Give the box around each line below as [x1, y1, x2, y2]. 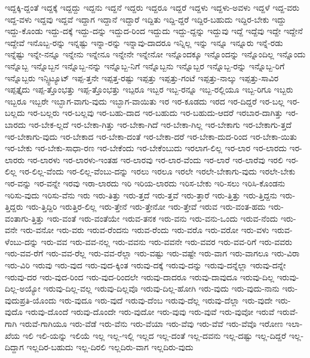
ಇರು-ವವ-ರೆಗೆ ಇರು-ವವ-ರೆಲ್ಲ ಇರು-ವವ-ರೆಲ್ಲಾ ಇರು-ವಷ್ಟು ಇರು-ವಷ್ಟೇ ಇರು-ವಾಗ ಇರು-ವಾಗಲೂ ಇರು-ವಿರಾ [5, 247, 300, 259]
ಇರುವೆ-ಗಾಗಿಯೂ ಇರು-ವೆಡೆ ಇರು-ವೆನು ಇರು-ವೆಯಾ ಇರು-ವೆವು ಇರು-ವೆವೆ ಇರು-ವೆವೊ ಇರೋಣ [19, 317, 283, 330]
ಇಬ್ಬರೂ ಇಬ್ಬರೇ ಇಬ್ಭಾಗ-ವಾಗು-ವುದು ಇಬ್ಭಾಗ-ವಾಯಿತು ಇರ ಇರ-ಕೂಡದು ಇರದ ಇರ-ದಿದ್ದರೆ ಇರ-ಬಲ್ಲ [5, 94, 284, 107]
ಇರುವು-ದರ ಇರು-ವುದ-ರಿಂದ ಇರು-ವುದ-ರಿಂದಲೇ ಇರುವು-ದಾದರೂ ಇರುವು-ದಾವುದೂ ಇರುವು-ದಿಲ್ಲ [5, 270, 274, 283]
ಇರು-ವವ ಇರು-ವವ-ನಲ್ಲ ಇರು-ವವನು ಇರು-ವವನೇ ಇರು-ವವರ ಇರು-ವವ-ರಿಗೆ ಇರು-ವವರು [41, 235, 293, 247]
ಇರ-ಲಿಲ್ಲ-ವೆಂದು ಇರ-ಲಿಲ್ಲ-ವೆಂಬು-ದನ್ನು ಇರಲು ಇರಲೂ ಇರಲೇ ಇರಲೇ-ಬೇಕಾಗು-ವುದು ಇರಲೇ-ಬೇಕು [19, 165, 296, 178]
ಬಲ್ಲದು [5, 106, 25, 119]
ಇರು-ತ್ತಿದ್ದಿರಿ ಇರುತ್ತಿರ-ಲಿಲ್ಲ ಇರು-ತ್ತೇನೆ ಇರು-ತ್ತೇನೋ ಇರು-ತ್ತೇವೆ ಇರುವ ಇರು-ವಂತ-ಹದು [26, 200, 266, 213]
